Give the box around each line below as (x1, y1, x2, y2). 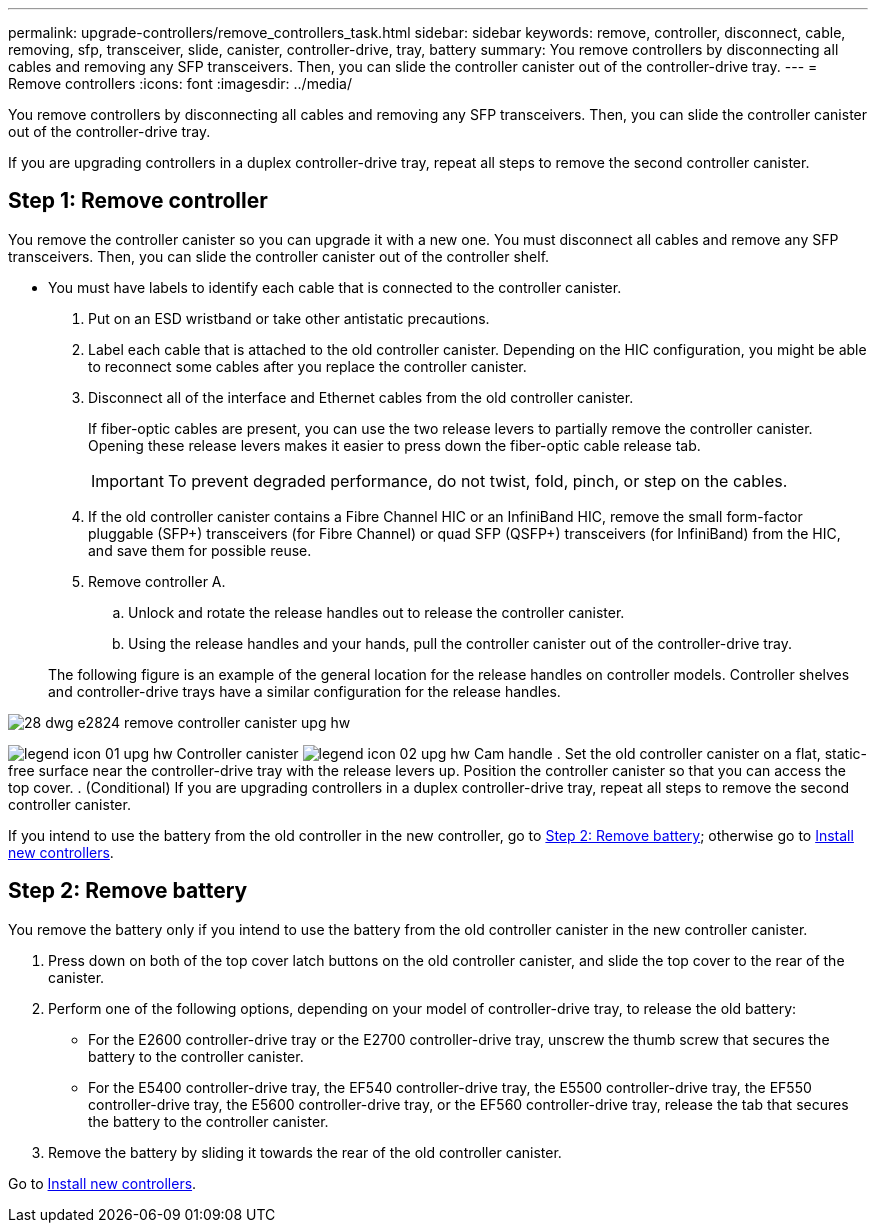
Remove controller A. (88, 572, 226, 590)
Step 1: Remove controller (8, 188, 268, 214)
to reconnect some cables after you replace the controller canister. (88, 357, 527, 375)
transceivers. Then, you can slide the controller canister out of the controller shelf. (8, 247, 550, 265)
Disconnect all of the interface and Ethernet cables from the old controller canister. (88, 388, 634, 406)
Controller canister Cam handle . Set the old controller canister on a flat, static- (176, 744, 867, 762)
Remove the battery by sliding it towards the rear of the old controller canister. (48, 1143, 562, 1161)
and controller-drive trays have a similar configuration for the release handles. (48, 682, 561, 700)
